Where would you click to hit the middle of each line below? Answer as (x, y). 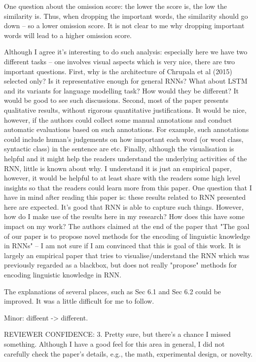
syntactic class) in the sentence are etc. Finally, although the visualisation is (119, 149)
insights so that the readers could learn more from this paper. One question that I (128, 187)
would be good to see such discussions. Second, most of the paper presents (116, 100)
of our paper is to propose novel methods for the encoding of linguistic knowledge (127, 236)
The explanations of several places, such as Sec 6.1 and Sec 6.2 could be (112, 291)
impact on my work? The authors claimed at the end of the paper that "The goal (127, 226)
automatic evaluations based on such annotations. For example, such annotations (127, 129)
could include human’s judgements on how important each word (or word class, (124, 139)
